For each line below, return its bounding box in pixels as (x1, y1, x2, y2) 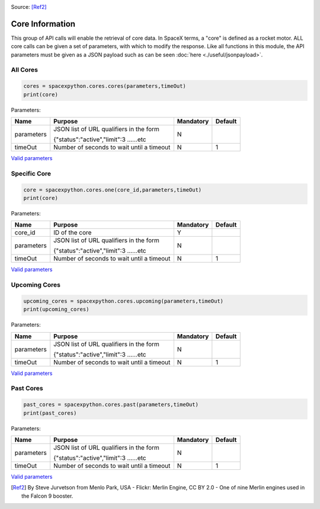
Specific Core (11, 169, 52, 177)
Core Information (11, 18, 76, 29)
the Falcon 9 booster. (21, 492, 73, 500)
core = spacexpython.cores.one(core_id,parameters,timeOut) (23, 186, 202, 193)
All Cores (11, 66, 39, 74)
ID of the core (53, 228, 92, 237)
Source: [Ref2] (11, 4, 47, 10)
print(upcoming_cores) (23, 306, 89, 313)
